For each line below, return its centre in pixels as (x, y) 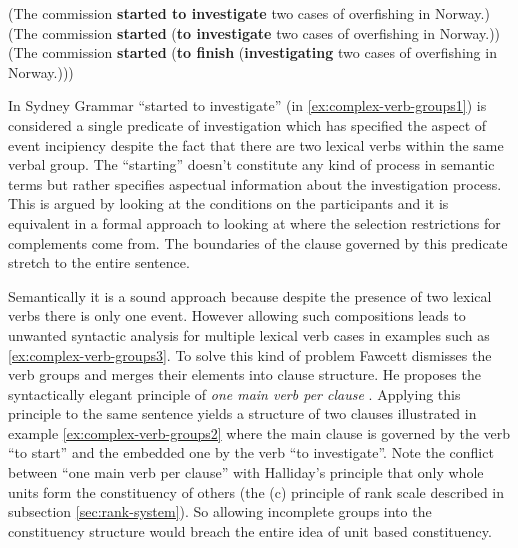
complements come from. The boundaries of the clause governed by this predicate (258, 242)
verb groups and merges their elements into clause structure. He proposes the (244, 374)
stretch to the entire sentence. (99, 262)
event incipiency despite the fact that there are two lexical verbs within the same (256, 144)
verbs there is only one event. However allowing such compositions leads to (237, 315)
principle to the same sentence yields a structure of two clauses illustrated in (242, 413)
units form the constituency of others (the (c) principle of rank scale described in (256, 491)
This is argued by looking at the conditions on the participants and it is (228, 203)
